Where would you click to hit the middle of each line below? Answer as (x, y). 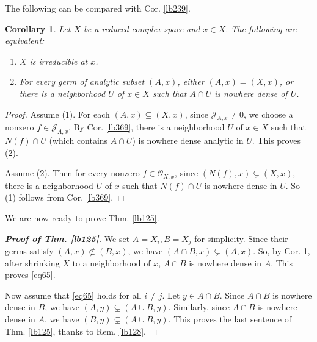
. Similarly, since (199, 307)
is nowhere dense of (251, 93)
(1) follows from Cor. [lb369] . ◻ (65, 197)
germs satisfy (29, 251)
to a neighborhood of (111, 262)
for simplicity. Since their (241, 238)
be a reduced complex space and (142, 28)
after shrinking (32, 262)
